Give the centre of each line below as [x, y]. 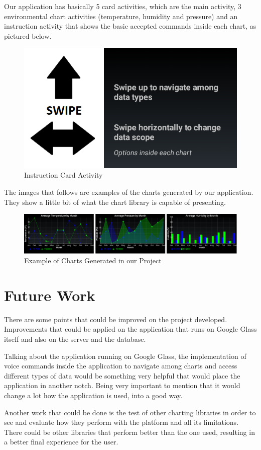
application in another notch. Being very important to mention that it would [122, 385]
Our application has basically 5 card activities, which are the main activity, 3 [123, 6]
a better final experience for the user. [61, 442]
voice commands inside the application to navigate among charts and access [121, 366]
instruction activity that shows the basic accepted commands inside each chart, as [130, 26]
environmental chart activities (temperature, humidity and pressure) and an [121, 16]
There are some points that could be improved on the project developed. [116, 319]
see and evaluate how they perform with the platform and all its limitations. [121, 422]
